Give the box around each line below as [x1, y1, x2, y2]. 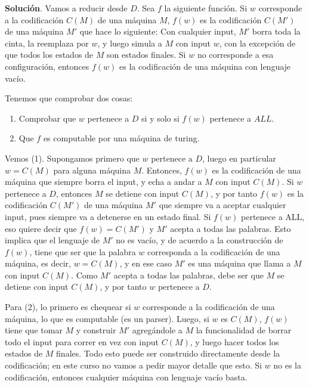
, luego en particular [202, 151, 276, 164]
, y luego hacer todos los [190, 335, 279, 348]
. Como [71, 268, 98, 281]
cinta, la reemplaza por [5, 36, 89, 49]
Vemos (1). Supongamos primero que [5, 151, 140, 164]
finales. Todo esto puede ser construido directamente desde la [56, 347, 280, 360]
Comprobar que [18, 112, 76, 124]
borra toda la [252, 25, 301, 38]
